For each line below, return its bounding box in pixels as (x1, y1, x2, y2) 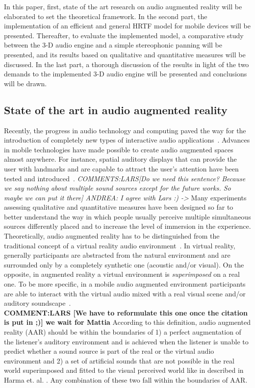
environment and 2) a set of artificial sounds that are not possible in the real (4, 355, 234, 365)
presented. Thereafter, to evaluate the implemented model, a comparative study (4, 30, 244, 40)
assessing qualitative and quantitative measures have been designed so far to (4, 202, 233, 212)
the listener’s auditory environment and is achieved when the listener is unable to (4, 336, 249, 346)
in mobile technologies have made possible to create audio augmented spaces (4, 144, 233, 154)
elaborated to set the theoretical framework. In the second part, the (4, 11, 207, 21)
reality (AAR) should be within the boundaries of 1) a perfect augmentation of (4, 327, 241, 337)
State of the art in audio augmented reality (4, 102, 228, 117)
